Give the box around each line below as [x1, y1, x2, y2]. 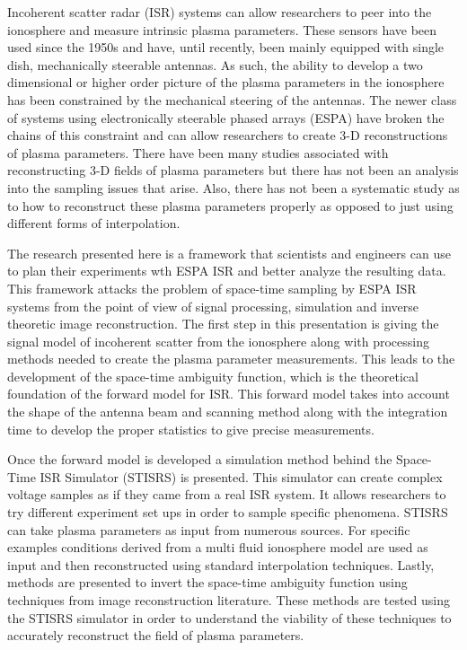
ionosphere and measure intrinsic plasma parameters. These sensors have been [7, 20, 437, 39]
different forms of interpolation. [7, 214, 181, 233]
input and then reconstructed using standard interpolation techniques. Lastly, [7, 555, 435, 574]
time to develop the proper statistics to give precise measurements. [7, 419, 374, 438]
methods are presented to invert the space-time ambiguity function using [7, 573, 408, 592]
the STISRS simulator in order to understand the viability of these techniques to [7, 608, 452, 627]
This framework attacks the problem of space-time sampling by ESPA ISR [7, 278, 417, 297]
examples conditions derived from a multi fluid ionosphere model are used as [7, 538, 428, 557]
